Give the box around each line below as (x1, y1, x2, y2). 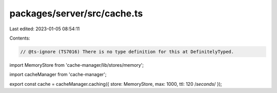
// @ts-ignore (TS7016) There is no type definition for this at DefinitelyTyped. (20, 49, 234, 54)
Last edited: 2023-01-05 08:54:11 (9, 26, 80, 32)
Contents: (9, 35, 30, 41)
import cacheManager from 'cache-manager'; (9, 71, 107, 78)
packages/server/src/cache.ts (9, 8, 143, 19)
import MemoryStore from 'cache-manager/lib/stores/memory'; (9, 62, 144, 68)
